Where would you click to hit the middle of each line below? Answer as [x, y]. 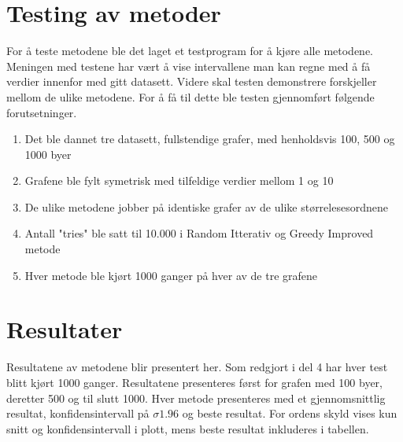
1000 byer [48, 154]
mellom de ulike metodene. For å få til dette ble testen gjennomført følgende [190, 96]
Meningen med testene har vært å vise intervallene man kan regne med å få [189, 66]
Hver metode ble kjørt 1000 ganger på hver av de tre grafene [171, 275]
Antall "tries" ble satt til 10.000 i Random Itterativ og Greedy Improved [199, 233]
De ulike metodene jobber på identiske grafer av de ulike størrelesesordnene [206, 206]
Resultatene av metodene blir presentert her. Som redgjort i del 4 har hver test [197, 367]
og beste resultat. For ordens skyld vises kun [290, 413]
